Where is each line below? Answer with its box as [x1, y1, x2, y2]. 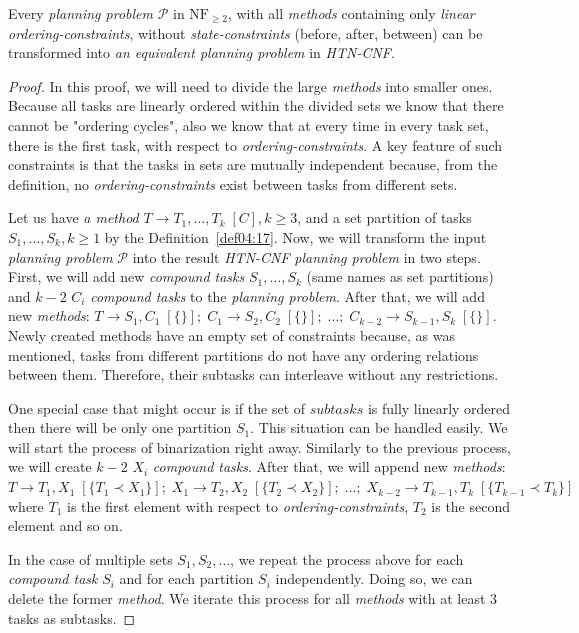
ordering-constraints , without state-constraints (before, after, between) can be [8, 22, 483, 43]
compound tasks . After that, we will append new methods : [152, 456, 506, 477]
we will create [8, 456, 92, 477]
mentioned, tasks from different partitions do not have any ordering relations [8, 344, 479, 365]
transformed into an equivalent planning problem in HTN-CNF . [8, 42, 395, 63]
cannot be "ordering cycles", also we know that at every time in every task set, [8, 114, 489, 135]
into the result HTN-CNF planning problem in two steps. [132, 246, 481, 267]
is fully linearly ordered [367, 397, 511, 418]
